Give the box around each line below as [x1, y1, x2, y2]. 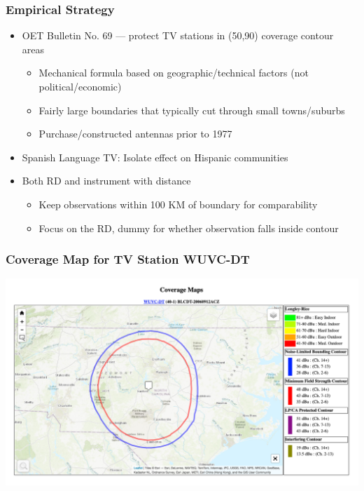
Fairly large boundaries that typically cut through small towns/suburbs [38, 102, 345, 117]
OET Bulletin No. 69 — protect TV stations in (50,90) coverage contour [22, 28, 334, 43]
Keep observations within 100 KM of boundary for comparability [38, 196, 318, 211]
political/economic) [38, 79, 122, 93]
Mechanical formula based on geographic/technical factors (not [38, 65, 309, 80]
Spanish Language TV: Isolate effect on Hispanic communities [22, 149, 288, 164]
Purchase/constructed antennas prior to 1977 [38, 126, 232, 141]
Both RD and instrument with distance [22, 173, 191, 188]
